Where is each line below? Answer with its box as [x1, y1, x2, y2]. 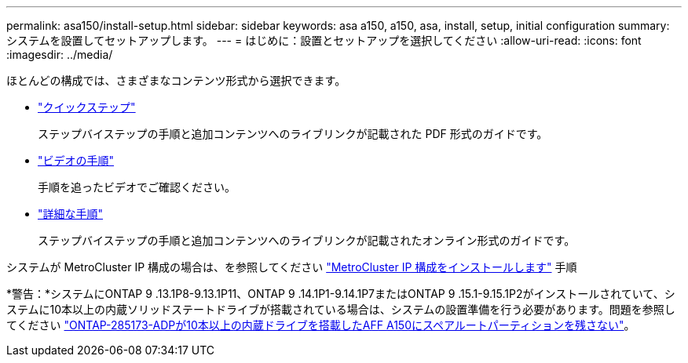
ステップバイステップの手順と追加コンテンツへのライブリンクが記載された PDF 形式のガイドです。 [38, 127, 548, 140]
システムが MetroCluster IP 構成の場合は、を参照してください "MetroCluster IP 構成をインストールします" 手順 [6, 260, 577, 274]
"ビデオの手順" [38, 154, 115, 167]
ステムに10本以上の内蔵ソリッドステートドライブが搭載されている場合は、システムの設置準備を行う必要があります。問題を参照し [6, 303, 675, 316]
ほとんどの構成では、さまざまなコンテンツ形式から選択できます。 [6, 74, 346, 87]
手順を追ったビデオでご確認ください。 [38, 180, 236, 194]
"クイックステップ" [38, 100, 136, 114]
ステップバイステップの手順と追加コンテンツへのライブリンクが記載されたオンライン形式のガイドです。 [38, 234, 576, 247]
